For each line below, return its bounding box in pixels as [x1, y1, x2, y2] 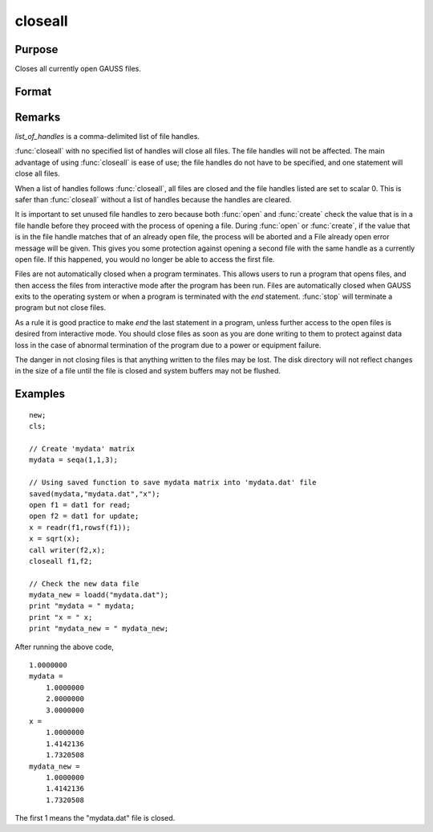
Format [14, 84, 52, 98]
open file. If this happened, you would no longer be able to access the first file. [14, 254, 275, 264]
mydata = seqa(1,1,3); [29, 455, 119, 465]
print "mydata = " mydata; [29, 602, 136, 610]
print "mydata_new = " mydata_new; [29, 624, 169, 634]
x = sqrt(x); [29, 534, 80, 544]
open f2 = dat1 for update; [29, 512, 140, 521]
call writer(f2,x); [29, 545, 106, 554]
